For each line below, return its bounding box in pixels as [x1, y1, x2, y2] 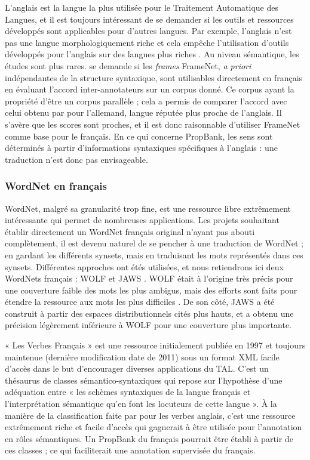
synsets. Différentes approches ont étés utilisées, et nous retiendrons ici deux [5, 260, 284, 273]
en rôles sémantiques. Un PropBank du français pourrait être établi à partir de [5, 432, 293, 444]
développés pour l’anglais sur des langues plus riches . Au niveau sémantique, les [5, 48, 299, 60]
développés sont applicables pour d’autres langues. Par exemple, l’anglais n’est [5, 24, 292, 37]
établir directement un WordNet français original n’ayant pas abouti [5, 225, 255, 237]
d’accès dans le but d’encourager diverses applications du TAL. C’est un [5, 362, 269, 375]
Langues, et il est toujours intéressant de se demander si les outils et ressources [5, 13, 294, 25]
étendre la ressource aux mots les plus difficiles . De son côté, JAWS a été [5, 295, 275, 308]
